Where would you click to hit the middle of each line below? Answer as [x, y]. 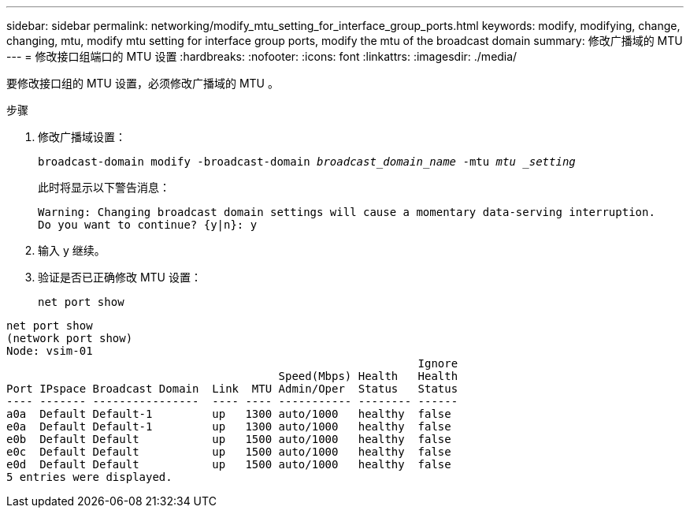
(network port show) [70, 338]
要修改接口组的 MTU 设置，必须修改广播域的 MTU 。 [143, 83]
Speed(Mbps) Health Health [368, 376]
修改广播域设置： [82, 137]
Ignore [438, 363]
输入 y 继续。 [72, 250]
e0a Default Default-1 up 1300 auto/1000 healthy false [229, 426]
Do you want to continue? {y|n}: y [148, 225]
